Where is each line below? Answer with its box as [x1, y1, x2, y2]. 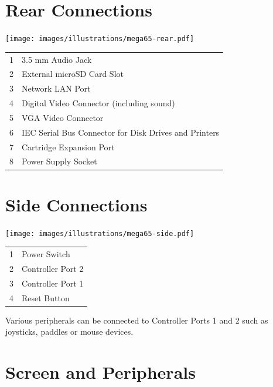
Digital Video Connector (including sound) [22, 97, 175, 109]
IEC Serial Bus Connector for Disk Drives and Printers [22, 126, 220, 138]
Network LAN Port [22, 82, 91, 95]
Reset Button [22, 291, 70, 304]
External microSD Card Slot [22, 68, 124, 80]
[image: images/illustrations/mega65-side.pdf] [5, 229, 194, 238]
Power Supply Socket [22, 155, 97, 167]
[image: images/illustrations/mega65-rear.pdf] [5, 35, 194, 43]
